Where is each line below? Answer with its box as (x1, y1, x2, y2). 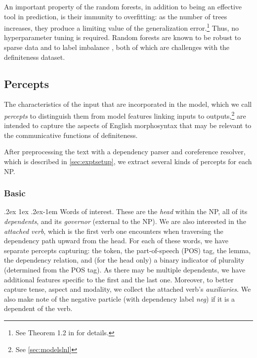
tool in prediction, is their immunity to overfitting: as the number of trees (4, 11, 227, 21)
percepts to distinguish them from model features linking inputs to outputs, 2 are (4, 109, 246, 121)
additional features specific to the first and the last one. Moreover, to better (4, 274, 234, 284)
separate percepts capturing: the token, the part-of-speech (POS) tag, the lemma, (4, 245, 251, 255)
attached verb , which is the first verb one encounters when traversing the (4, 225, 223, 236)
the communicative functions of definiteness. (4, 130, 138, 140)
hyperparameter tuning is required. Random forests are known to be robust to (4, 32, 241, 43)
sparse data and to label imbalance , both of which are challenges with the (4, 42, 230, 52)
